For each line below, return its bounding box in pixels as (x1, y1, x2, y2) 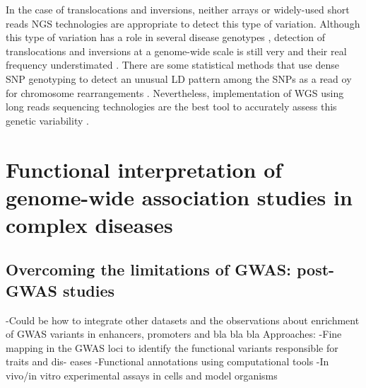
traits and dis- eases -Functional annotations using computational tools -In (6, 354, 329, 369)
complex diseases (6, 210, 173, 239)
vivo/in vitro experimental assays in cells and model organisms (6, 368, 278, 383)
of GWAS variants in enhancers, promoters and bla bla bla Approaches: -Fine (6, 326, 342, 341)
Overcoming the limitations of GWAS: (6, 258, 291, 280)
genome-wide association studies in (6, 182, 353, 211)
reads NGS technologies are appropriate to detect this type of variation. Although (6, 16, 360, 30)
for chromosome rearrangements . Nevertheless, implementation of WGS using (6, 85, 344, 100)
